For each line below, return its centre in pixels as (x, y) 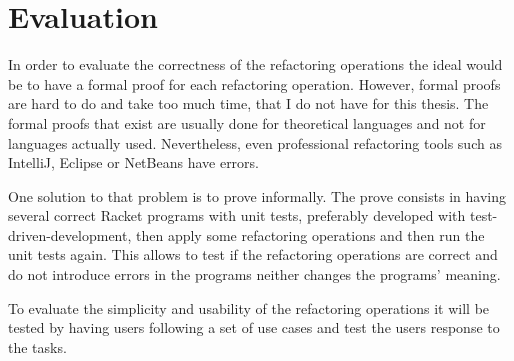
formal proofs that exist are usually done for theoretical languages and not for (247, 122)
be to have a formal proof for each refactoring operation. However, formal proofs (254, 83)
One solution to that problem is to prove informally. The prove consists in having (257, 195)
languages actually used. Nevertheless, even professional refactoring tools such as (255, 142)
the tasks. (37, 346)
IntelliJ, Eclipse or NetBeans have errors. (134, 162)
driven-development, (70, 234)
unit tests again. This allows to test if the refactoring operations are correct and (253, 254)
